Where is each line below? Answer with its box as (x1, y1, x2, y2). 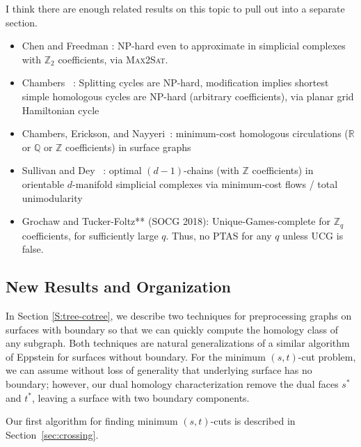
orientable (22, 176, 65, 191)
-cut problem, (298, 349, 356, 363)
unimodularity (22, 190, 83, 205)
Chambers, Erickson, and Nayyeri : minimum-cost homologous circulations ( (22, 126, 348, 141)
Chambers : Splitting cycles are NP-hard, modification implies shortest (22, 75, 329, 90)
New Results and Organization (6, 276, 231, 297)
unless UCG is (282, 228, 344, 242)
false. (22, 242, 44, 256)
